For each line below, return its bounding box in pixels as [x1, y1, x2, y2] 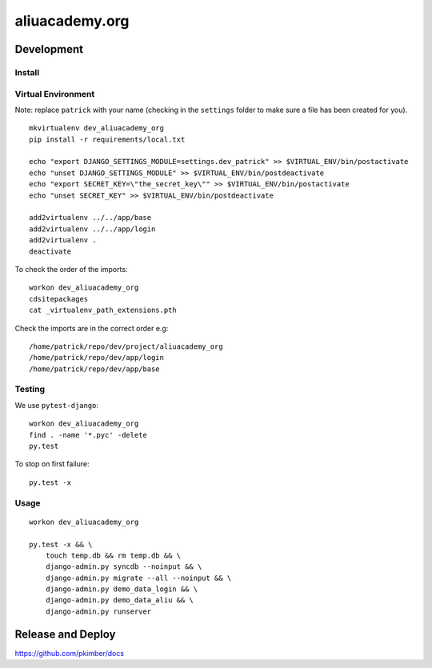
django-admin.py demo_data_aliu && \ [45, 596, 194, 605]
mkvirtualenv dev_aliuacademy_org [29, 124, 164, 133]
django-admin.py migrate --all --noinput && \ [45, 573, 232, 582]
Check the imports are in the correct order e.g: [14, 323, 169, 333]
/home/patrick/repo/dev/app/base [29, 364, 160, 374]
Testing [14, 384, 46, 395]
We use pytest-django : [14, 400, 99, 410]
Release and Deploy [14, 627, 116, 641]
